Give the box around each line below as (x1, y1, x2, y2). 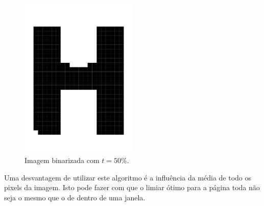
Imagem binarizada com (25, 154, 100, 165)
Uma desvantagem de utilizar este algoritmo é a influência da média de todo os (4, 172, 252, 182)
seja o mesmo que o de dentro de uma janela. (4, 192, 146, 202)
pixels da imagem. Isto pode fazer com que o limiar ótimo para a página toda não (4, 182, 260, 193)
